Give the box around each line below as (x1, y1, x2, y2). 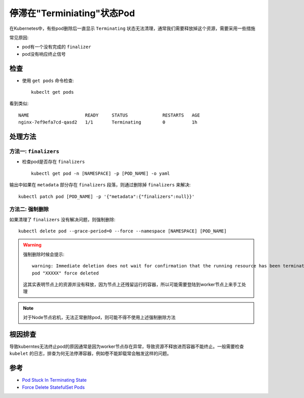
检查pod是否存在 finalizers (22, 158, 85, 165)
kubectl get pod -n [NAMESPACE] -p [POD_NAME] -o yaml (31, 170, 170, 176)
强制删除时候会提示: (23, 251, 65, 257)
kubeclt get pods (31, 89, 74, 95)
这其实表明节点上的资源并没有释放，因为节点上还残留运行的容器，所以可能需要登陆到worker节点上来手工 (23, 282, 242, 287)
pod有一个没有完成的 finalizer (22, 44, 91, 50)
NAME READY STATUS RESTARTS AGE (18, 112, 200, 118)
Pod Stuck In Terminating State (22, 377, 87, 383)
